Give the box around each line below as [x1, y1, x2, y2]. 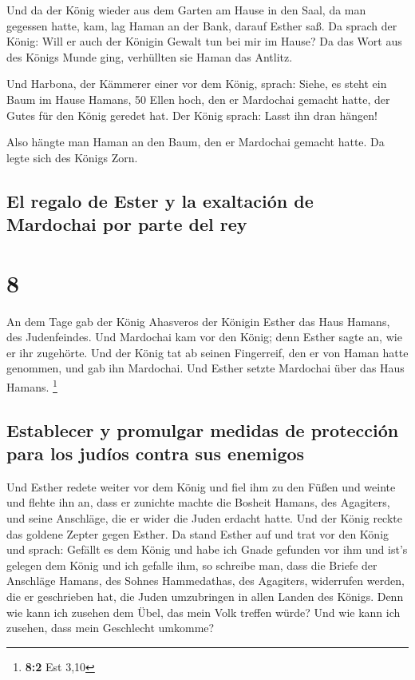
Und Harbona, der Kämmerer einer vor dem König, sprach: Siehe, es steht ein [6, 75, 387, 92]
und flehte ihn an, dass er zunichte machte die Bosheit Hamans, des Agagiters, [6, 494, 390, 511]
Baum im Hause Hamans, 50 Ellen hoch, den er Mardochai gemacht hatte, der [6, 90, 390, 107]
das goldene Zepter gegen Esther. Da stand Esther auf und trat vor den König [6, 525, 389, 542]
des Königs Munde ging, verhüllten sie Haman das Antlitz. [6, 48, 293, 65]
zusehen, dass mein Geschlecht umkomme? [6, 619, 215, 636]
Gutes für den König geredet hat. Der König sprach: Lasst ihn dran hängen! [6, 106, 377, 123]
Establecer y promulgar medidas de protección [6, 417, 399, 442]
